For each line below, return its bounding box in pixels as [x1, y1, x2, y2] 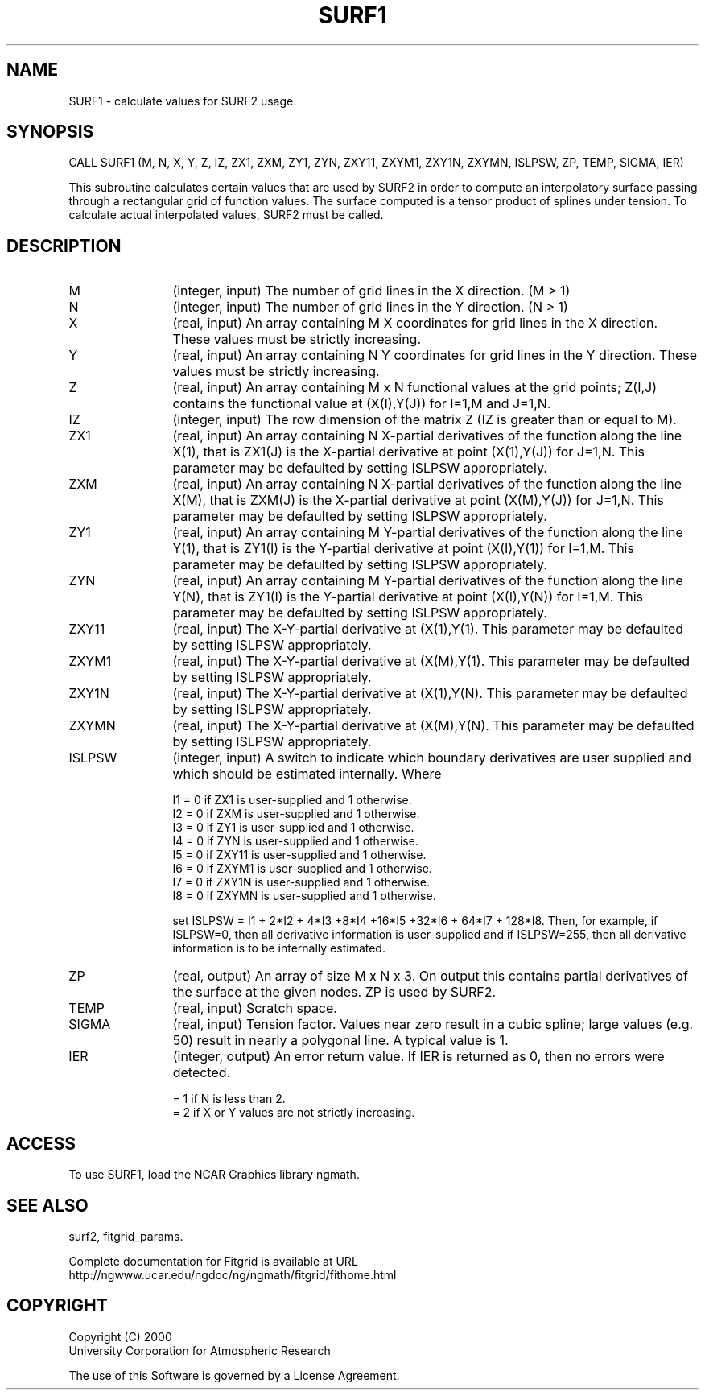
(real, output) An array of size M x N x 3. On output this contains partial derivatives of [172, 968, 688, 985]
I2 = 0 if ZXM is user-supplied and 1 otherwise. [172, 807, 420, 821]
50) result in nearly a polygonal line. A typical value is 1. [172, 1032, 509, 1049]
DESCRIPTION [6, 235, 122, 256]
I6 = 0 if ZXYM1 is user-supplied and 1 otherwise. [172, 861, 432, 876]
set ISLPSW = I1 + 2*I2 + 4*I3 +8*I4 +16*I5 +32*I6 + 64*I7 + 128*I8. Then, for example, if [172, 914, 658, 928]
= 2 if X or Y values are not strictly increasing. [172, 1105, 415, 1120]
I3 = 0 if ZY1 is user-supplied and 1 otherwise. [172, 820, 414, 835]
